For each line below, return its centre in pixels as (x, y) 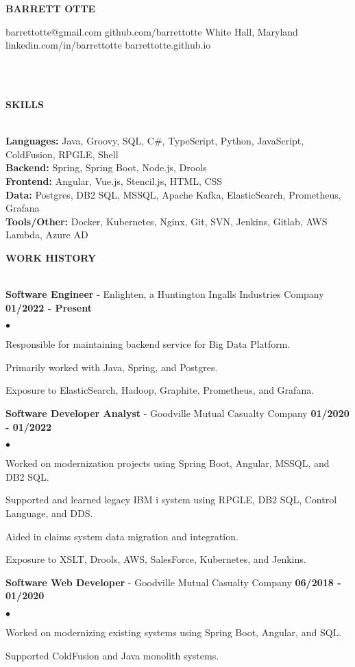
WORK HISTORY (51, 257)
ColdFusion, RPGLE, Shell (62, 154)
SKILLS (25, 104)
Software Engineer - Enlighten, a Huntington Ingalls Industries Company (165, 294)
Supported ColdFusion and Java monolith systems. (112, 655)
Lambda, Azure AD (47, 235)
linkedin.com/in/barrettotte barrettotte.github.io (108, 45)
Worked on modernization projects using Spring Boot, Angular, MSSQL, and (168, 463)
